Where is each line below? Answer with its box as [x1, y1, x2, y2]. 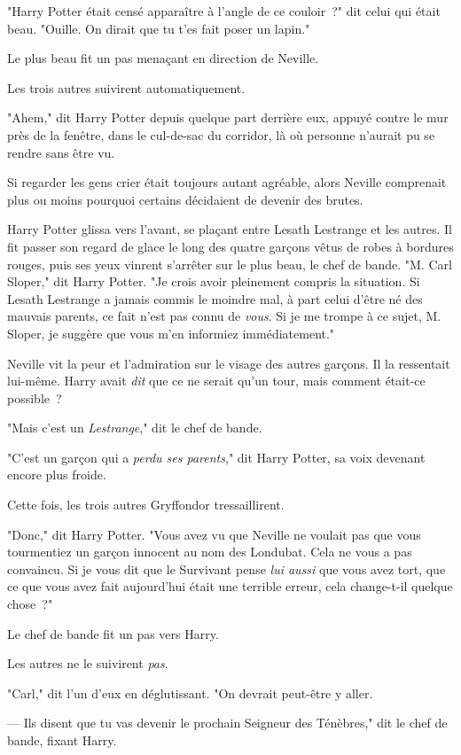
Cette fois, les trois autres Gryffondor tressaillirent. [7, 495, 285, 514]
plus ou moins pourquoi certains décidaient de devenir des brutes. [7, 190, 363, 208]
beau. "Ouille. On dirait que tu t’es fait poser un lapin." [7, 19, 310, 37]
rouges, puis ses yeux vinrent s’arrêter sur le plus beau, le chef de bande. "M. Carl [7, 254, 452, 273]
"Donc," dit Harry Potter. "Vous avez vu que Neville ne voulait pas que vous [7, 525, 421, 543]
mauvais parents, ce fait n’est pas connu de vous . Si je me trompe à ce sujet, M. [7, 307, 441, 325]
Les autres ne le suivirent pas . [7, 654, 168, 673]
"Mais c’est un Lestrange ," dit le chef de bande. [7, 418, 262, 437]
